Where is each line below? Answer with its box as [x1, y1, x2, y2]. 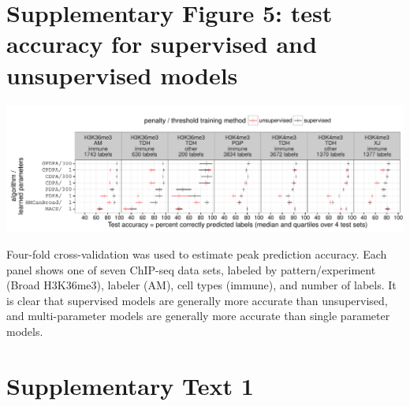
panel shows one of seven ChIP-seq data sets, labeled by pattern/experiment [6, 261, 376, 277]
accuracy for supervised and [6, 28, 317, 60]
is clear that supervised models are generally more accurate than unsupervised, [6, 292, 388, 308]
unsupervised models [6, 58, 238, 91]
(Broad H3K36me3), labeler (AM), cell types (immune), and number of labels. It [6, 277, 397, 293]
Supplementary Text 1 [6, 369, 254, 401]
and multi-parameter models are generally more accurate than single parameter [6, 307, 390, 324]
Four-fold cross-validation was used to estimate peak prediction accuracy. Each [6, 246, 387, 263]
